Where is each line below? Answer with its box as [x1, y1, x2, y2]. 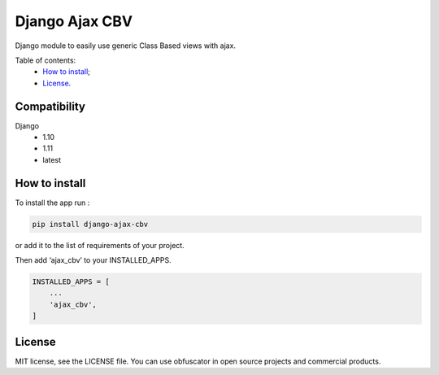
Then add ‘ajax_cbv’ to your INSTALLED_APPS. [15, 255, 172, 265]
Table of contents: [15, 55, 76, 65]
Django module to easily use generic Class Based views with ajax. [15, 41, 236, 50]
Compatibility [15, 99, 85, 113]
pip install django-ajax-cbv [32, 220, 149, 229]
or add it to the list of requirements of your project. [15, 240, 185, 250]
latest [42, 155, 61, 164]
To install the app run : [15, 198, 90, 207]
